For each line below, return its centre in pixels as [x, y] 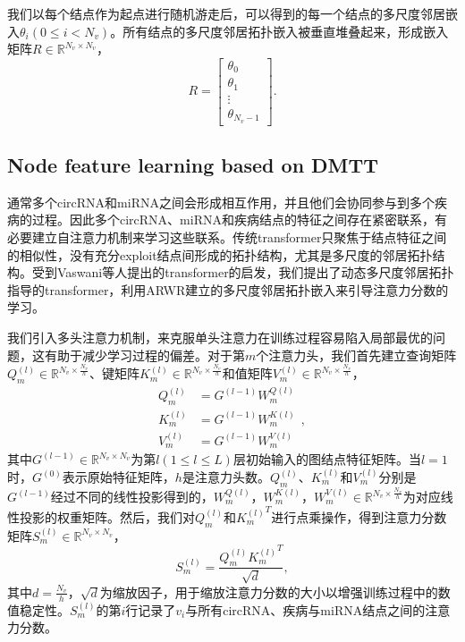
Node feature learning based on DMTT [193, 165]
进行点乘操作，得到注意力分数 [359, 516]
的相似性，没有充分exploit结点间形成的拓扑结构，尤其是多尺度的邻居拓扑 [220, 254]
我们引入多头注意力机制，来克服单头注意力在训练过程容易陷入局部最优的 [220, 338]
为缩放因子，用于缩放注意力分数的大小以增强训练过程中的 [269, 591]
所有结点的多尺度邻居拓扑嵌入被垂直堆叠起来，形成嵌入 [286, 31]
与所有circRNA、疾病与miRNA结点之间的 [305, 609]
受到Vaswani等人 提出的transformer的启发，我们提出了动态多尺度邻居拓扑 [243, 272]
